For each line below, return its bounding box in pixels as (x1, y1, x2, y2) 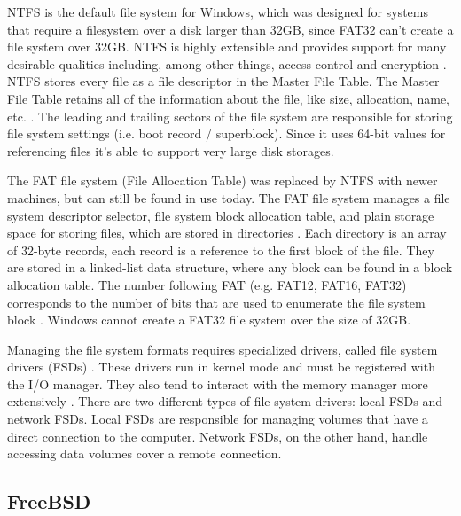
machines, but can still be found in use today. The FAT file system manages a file (7, 188, 450, 207)
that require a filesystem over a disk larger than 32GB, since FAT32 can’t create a (7, 20, 454, 38)
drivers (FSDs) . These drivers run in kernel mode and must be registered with (7, 357, 435, 376)
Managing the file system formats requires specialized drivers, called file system (7, 340, 438, 358)
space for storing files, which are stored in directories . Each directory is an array (7, 223, 447, 242)
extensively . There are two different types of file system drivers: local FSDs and (7, 392, 442, 410)
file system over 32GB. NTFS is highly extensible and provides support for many (7, 37, 447, 56)
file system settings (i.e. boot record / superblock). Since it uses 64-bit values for (7, 124, 446, 143)
